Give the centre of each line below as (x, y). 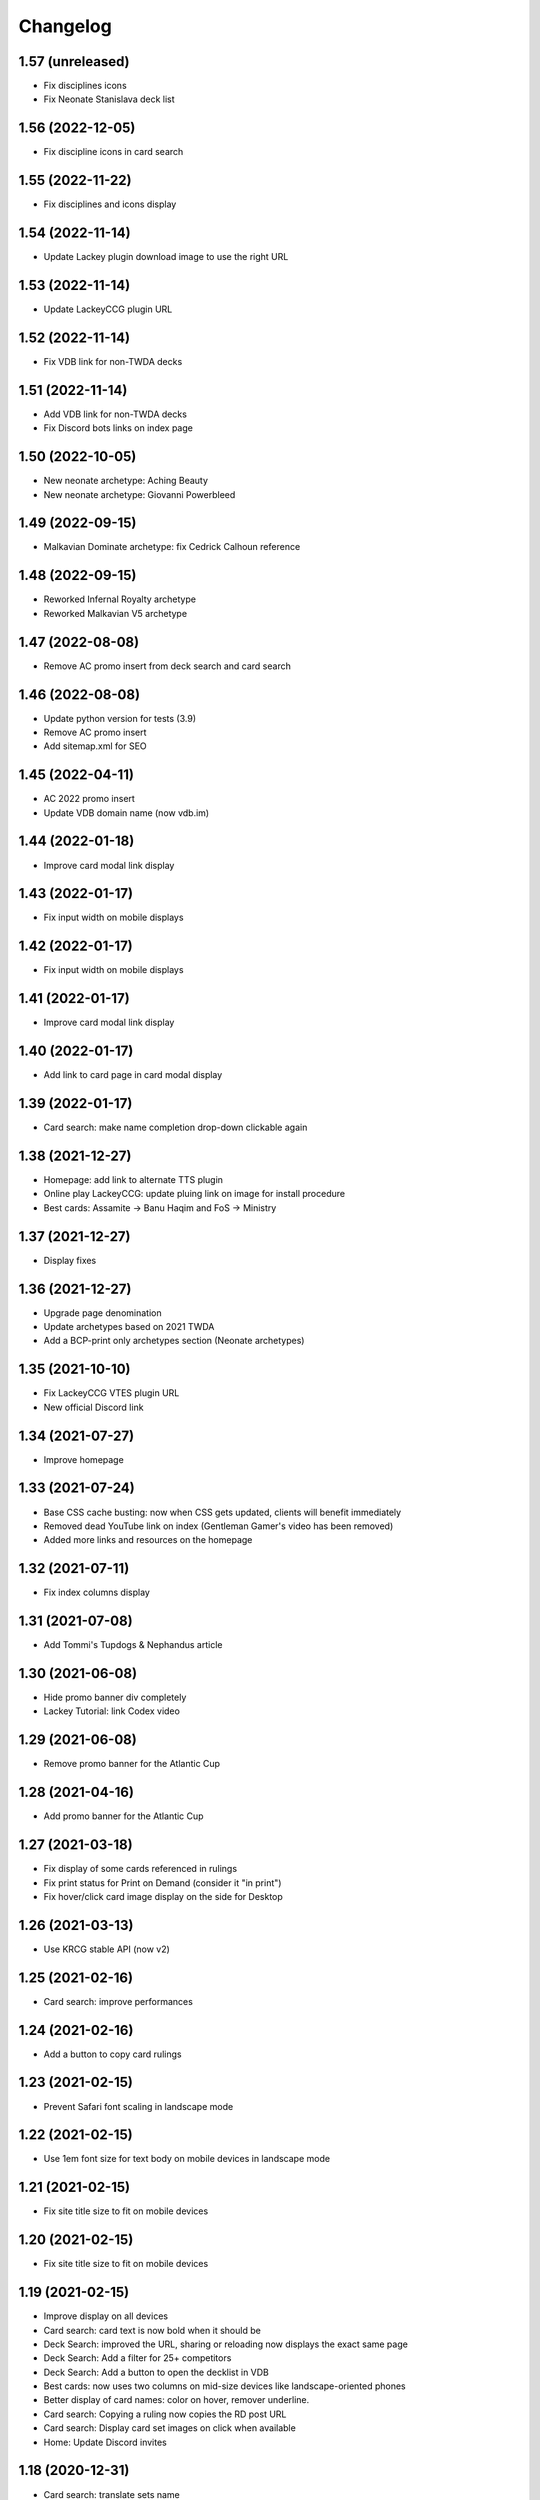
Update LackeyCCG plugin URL (108, 309)
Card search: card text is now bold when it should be (152, 2330)
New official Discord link (93, 1407)
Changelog (65, 26)
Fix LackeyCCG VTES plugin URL (111, 1393)
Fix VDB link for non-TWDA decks (113, 361)
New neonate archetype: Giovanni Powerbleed (139, 494)
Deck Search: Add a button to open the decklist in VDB (156, 2372)
